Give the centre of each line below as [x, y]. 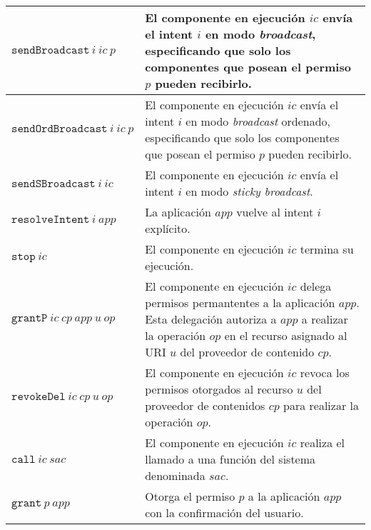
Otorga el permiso [190, 496]
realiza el [322, 442]
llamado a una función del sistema [230, 459]
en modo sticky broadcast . [249, 191]
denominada [175, 475]
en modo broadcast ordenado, [258, 121]
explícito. [168, 228]
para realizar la [321, 405]
